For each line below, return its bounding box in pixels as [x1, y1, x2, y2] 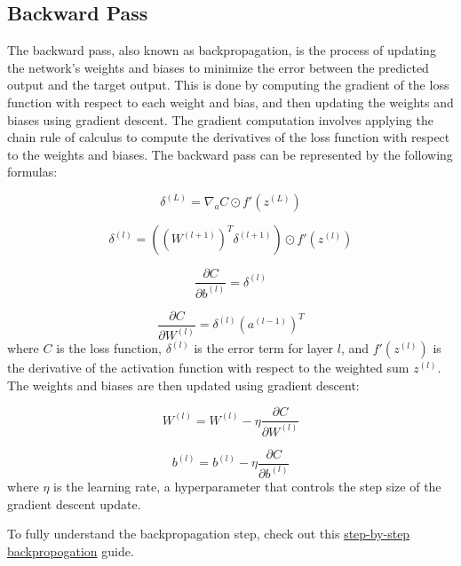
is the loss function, [56, 339, 163, 358]
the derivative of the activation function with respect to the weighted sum [7, 358, 409, 377]
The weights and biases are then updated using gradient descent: [7, 375, 360, 394]
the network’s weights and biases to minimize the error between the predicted [7, 58, 429, 76]
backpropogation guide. [7, 541, 134, 560]
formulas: [7, 162, 58, 181]
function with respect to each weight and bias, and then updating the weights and [7, 92, 454, 111]
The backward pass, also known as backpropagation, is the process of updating [7, 41, 436, 59]
